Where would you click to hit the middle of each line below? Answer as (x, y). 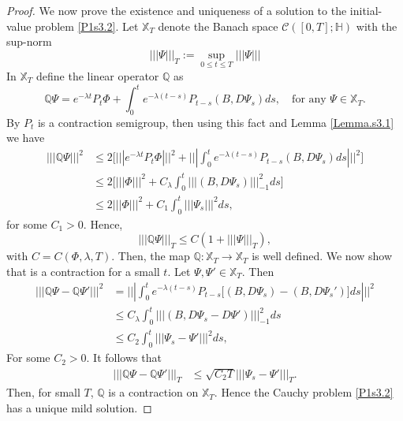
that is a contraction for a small (83, 271)
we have (26, 138)
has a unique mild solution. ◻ (79, 408)
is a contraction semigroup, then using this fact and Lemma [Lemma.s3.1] (216, 122)
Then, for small (43, 392)
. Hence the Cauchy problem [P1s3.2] (304, 392)
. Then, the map (151, 256)
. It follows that (124, 358)
